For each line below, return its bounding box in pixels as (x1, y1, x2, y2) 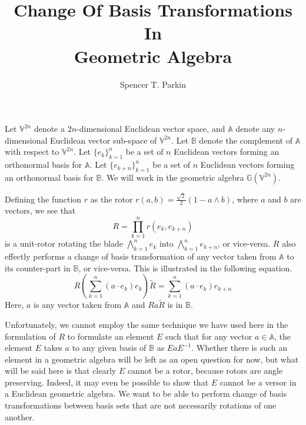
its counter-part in (5, 261, 71, 274)
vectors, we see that (5, 204, 76, 217)
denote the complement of (199, 134, 293, 146)
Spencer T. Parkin (120, 78, 186, 90)
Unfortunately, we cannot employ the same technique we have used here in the (5, 318, 288, 330)
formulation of (5, 330, 56, 342)
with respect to (5, 145, 59, 158)
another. (5, 410, 35, 423)
